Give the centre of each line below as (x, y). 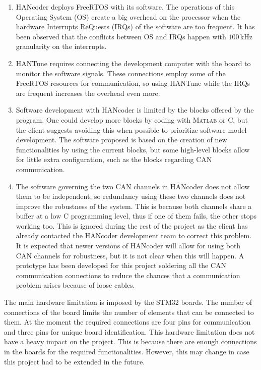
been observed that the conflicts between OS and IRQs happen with (121, 36)
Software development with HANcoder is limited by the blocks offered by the (135, 110)
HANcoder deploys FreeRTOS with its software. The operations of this (125, 7)
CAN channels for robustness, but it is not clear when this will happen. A (130, 255)
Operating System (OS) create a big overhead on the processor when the (128, 16)
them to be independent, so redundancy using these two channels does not (131, 196)
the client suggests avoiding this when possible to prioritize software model (131, 129)
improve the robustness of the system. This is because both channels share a (134, 206)
